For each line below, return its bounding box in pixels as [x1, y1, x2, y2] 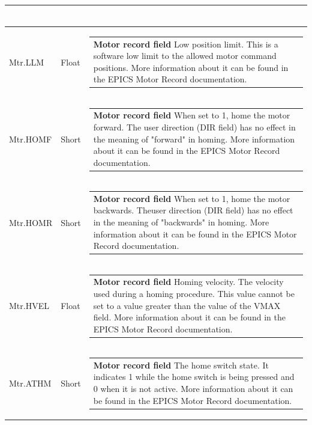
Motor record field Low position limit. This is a [93, 37, 278, 50]
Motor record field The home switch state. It [93, 358, 269, 371]
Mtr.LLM [9, 55, 44, 68]
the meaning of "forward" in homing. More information [93, 132, 295, 145]
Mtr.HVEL [9, 299, 49, 312]
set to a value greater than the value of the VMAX [93, 299, 281, 311]
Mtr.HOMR [9, 216, 53, 228]
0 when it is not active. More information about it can [93, 382, 293, 394]
